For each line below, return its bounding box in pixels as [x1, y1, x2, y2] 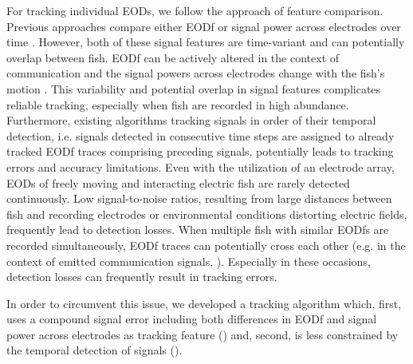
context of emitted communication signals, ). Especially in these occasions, [6, 252, 371, 269]
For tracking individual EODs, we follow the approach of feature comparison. [6, 2, 383, 18]
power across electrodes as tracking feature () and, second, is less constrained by [6, 326, 399, 342]
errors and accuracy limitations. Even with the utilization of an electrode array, [6, 158, 395, 175]
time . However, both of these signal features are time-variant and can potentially [6, 34, 405, 50]
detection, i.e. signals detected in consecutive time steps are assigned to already [6, 127, 395, 144]
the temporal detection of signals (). [6, 342, 183, 358]
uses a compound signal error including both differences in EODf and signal [6, 311, 377, 327]
